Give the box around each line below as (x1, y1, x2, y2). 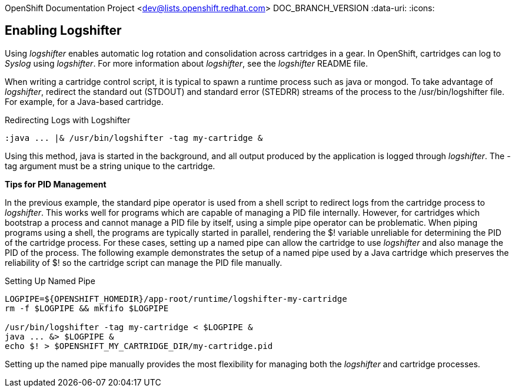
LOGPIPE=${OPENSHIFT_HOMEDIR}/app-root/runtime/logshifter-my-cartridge (5, 294, 347, 304)
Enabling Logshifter (5, 23, 122, 38)
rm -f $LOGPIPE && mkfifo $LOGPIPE (5, 303, 169, 313)
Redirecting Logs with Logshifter (5, 114, 131, 125)
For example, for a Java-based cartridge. (5, 96, 164, 107)
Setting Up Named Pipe (5, 275, 95, 286)
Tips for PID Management (5, 179, 107, 189)
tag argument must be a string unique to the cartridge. (5, 160, 215, 171)
